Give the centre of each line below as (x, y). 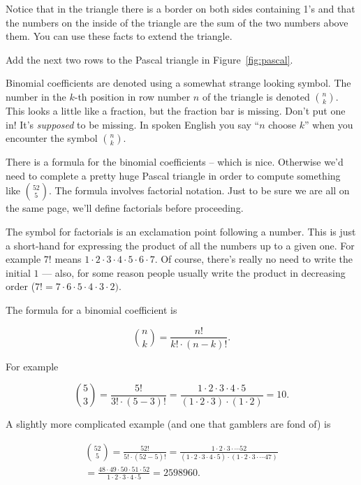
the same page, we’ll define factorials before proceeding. (125, 208)
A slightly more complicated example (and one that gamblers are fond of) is (168, 424)
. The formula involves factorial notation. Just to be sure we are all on (199, 190)
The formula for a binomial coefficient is (91, 309)
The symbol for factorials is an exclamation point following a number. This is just (181, 231)
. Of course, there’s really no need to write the (254, 259)
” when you (329, 124)
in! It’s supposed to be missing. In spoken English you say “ (133, 124)
